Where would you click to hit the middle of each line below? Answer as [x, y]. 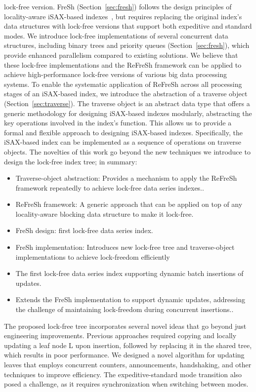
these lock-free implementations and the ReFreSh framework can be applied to [123, 64]
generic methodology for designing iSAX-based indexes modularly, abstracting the [128, 113]
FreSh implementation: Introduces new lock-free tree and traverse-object [125, 247]
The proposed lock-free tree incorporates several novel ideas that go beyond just [125, 326]
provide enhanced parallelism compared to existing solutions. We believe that [121, 55]
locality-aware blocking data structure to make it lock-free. [105, 214]
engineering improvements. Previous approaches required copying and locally [120, 335]
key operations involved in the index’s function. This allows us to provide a [118, 123]
